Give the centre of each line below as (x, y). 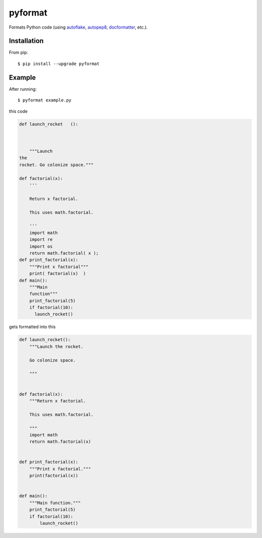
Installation (26, 41)
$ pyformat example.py (45, 100)
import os (41, 246)
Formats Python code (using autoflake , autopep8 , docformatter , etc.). (78, 27)
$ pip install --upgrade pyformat (58, 64)
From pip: (19, 52)
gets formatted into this (32, 327)
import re (41, 240)
